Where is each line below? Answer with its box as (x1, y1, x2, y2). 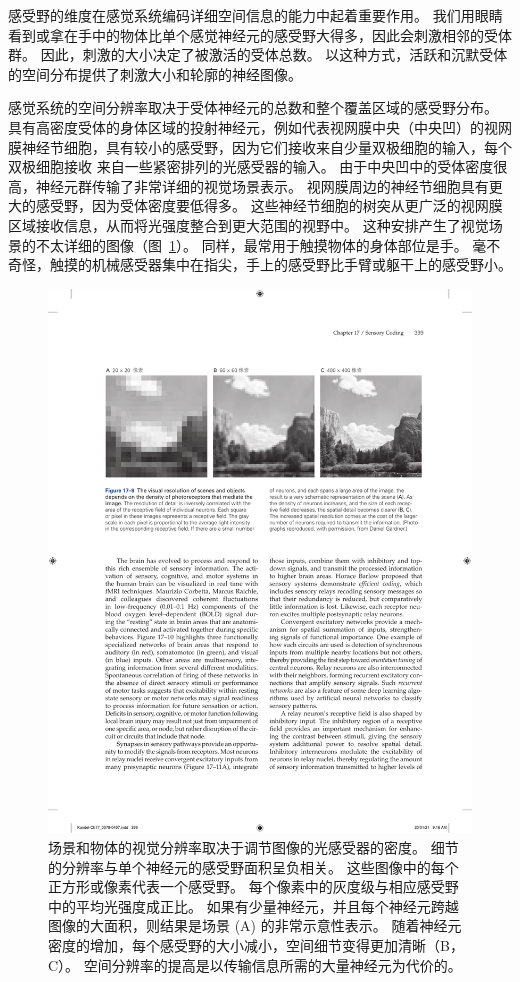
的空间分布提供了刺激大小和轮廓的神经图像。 (8, 63, 302, 84)
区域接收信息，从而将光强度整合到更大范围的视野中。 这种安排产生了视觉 (8, 214, 489, 235)
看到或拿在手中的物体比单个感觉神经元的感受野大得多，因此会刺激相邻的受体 (8, 24, 512, 45)
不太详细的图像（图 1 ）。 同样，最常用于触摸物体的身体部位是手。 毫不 (35, 234, 501, 255)
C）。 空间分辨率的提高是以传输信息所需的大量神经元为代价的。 (48, 954, 462, 975)
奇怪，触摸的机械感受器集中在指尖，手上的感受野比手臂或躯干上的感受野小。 (8, 254, 512, 275)
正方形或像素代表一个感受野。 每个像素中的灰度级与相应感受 (48, 876, 445, 897)
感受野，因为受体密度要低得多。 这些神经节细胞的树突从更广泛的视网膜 (35, 195, 503, 216)
